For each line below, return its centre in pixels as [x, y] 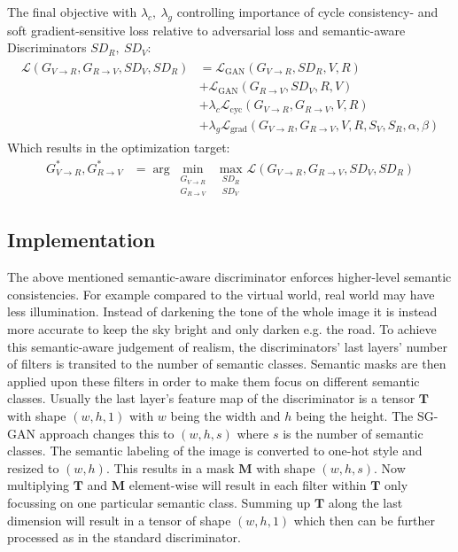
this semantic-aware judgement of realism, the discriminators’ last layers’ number [227, 346]
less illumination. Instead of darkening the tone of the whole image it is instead [222, 311]
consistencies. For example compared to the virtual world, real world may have [221, 294]
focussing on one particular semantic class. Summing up [159, 502]
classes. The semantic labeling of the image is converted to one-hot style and [215, 451]
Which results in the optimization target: [119, 148]
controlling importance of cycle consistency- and [307, 12]
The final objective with [72, 12]
